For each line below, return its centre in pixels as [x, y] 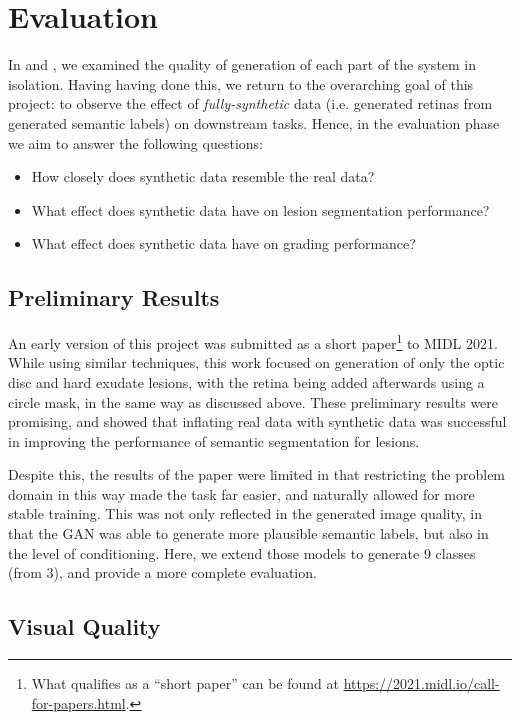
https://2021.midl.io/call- [421, 683]
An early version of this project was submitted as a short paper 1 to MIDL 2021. [253, 341]
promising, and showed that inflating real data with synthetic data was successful [257, 421]
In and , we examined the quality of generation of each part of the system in [242, 64]
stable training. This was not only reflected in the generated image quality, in [245, 513]
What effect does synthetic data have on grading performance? [223, 243]
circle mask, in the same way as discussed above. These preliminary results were [253, 401]
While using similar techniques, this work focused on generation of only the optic [256, 362]
